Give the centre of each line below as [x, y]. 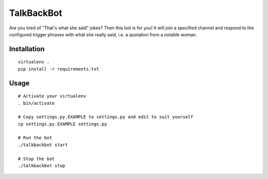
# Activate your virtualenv [52, 96]
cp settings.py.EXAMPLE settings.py [63, 124]
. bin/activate [36, 103]
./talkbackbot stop [42, 166]
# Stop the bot [36, 159]
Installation [27, 49]
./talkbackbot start [43, 145]
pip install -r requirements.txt [59, 69]
